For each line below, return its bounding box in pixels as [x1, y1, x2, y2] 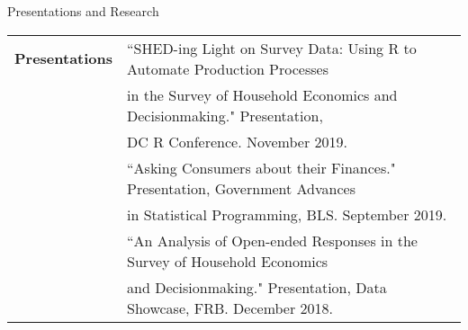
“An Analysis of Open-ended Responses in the [127, 229, 418, 251]
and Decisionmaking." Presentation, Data [127, 276, 387, 298]
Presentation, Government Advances [127, 177, 355, 199]
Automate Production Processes [127, 58, 328, 79]
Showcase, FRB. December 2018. [127, 297, 334, 318]
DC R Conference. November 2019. [127, 130, 347, 152]
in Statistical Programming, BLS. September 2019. [127, 203, 447, 225]
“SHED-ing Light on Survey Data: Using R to [127, 37, 417, 58]
